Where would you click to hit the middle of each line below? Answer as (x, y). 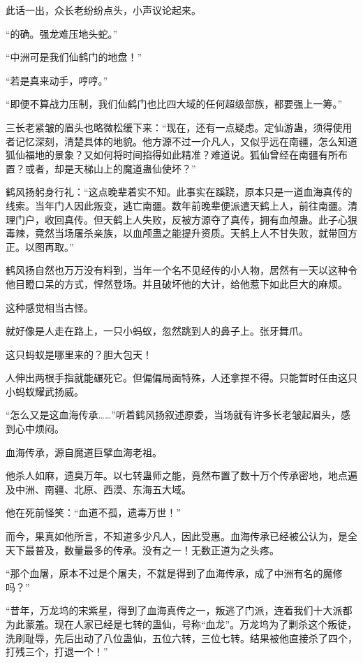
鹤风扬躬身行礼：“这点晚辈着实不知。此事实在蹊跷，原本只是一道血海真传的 (179, 192)
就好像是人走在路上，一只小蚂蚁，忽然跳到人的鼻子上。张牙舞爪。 (157, 331)
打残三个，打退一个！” (57, 651)
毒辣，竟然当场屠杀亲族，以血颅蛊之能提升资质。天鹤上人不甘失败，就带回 (177, 233)
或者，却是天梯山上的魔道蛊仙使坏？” (110, 168)
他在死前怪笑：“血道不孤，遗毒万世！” (94, 512)
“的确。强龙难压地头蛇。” (62, 33)
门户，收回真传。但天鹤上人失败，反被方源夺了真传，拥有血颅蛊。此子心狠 (186, 219)
